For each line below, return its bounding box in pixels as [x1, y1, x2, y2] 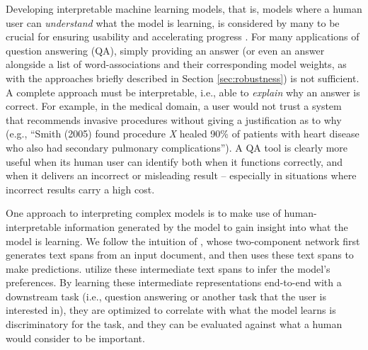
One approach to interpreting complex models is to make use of [6, 205, 281, 220]
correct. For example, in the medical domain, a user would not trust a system [6, 98, 342, 113]
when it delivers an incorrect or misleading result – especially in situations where [6, 168, 357, 183]
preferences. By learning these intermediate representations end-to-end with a [6, 275, 342, 290]
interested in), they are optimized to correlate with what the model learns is [6, 303, 336, 317]
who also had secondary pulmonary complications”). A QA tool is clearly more [6, 140, 348, 154]
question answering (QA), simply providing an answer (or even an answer [6, 43, 325, 57]
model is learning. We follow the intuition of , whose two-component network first [6, 233, 360, 248]
